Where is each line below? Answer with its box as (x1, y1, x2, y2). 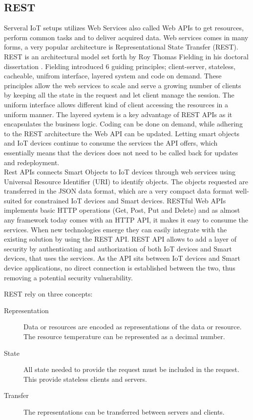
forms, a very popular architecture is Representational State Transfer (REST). (4, 42, 238, 52)
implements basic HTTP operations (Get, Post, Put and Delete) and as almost (4, 205, 240, 215)
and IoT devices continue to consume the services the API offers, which (4, 138, 218, 148)
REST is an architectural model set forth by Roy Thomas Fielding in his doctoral (4, 51, 249, 61)
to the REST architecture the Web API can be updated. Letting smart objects (4, 128, 240, 138)
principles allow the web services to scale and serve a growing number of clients (4, 80, 241, 90)
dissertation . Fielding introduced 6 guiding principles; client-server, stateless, (4, 61, 235, 71)
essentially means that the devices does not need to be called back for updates (4, 147, 238, 157)
